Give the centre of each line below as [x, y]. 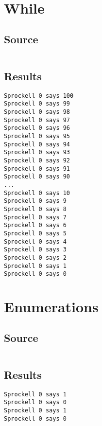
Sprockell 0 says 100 [39, 96]
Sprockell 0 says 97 [37, 120]
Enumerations [51, 307]
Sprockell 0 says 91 [37, 169]
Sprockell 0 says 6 [35, 225]
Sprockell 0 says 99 [37, 104]
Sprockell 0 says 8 [35, 209]
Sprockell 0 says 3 [35, 250]
